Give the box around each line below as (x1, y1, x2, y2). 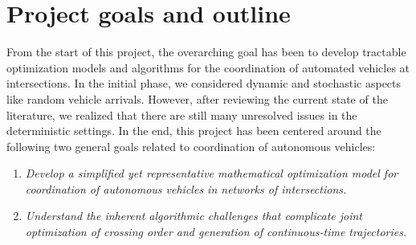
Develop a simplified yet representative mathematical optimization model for (25, 165, 398, 182)
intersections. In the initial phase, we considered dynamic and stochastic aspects (6, 75, 402, 92)
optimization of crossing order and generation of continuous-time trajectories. (25, 223, 407, 240)
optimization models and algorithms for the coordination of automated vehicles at (6, 59, 410, 76)
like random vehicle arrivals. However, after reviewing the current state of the (6, 90, 388, 107)
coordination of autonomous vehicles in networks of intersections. (25, 180, 347, 197)
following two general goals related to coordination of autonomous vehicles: (6, 137, 376, 154)
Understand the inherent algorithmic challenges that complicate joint (25, 207, 362, 224)
